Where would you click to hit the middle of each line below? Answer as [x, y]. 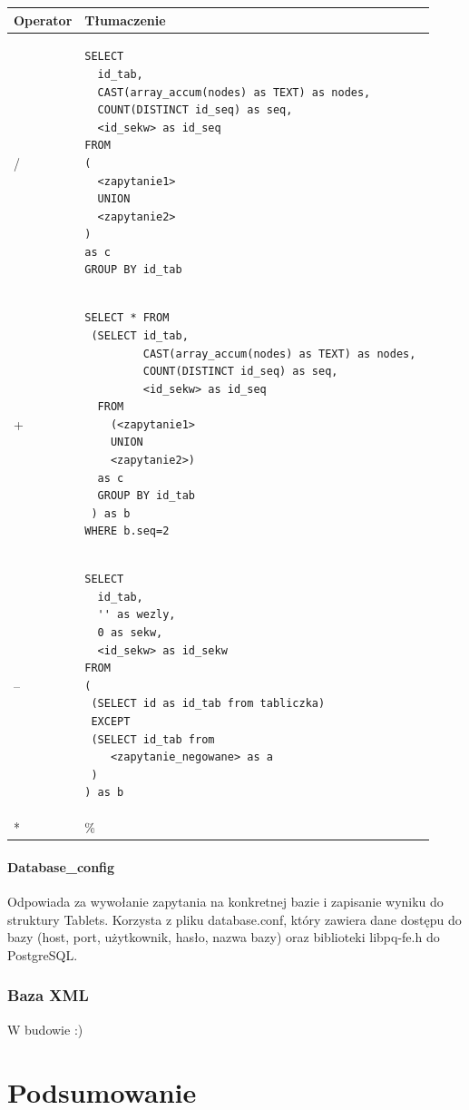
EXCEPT [111, 722]
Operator [43, 20]
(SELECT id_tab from [153, 739]
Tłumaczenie [125, 20]
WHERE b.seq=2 [127, 531]
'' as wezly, [137, 615]
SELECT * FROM [127, 318]
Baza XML [48, 995]
